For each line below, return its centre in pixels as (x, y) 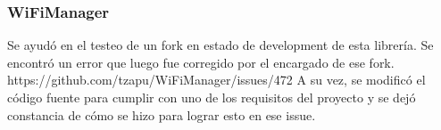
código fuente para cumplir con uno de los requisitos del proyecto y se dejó (212, 97)
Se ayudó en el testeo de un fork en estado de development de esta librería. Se (220, 45)
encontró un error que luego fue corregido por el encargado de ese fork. (201, 62)
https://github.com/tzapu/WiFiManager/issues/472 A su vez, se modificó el (216, 80)
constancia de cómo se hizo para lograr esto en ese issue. (162, 114)
